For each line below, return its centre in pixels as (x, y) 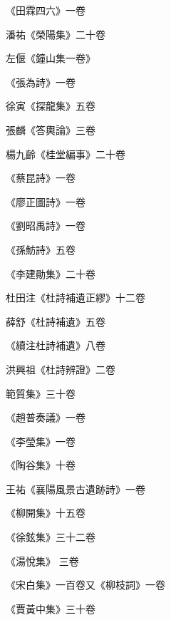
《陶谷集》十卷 (41, 465)
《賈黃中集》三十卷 (51, 608)
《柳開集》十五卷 (46, 513)
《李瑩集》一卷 (41, 441)
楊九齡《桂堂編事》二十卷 (66, 154)
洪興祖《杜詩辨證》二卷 (61, 369)
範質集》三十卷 (41, 393)
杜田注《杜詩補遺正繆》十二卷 (76, 298)
